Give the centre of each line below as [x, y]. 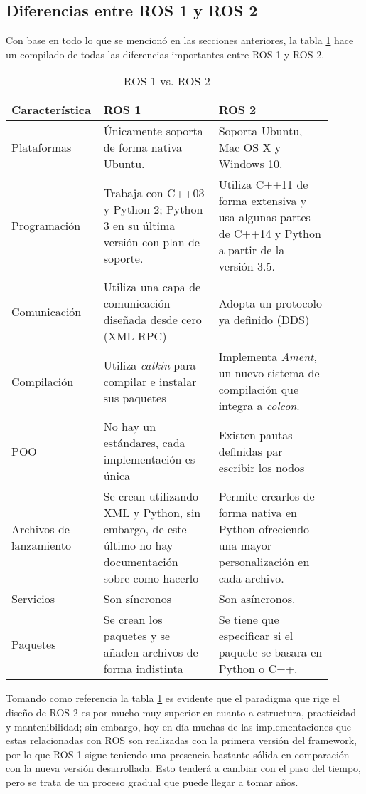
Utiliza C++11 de [263, 184]
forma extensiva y [263, 201]
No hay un [130, 427]
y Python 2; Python [153, 209]
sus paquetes [135, 397]
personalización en [264, 562]
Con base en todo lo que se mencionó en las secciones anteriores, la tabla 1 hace [180, 40]
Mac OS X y [250, 147]
